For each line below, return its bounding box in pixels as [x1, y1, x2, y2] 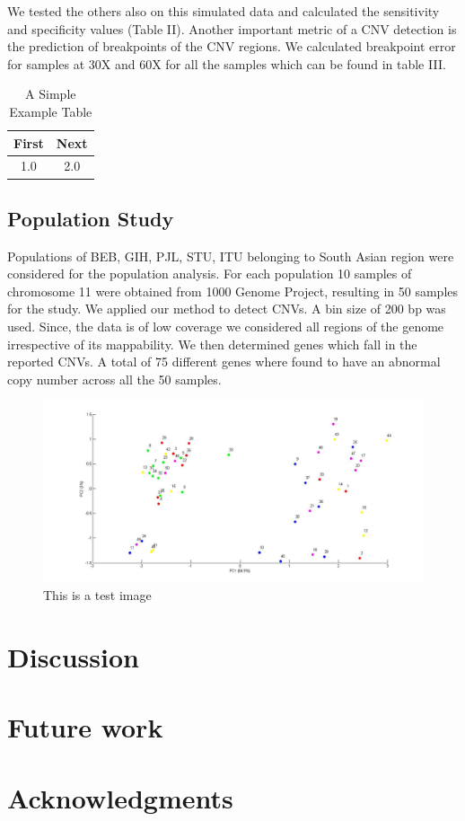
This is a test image [43, 586, 152, 605]
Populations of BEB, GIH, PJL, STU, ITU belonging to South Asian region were [7, 246, 454, 265]
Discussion [7, 638, 139, 675]
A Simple [25, 84, 76, 103]
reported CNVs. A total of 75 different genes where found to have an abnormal [7, 352, 441, 371]
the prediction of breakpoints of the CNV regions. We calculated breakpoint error [7, 37, 456, 56]
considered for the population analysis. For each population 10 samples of [7, 264, 412, 283]
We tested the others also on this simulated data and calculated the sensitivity [7, 2, 440, 20]
